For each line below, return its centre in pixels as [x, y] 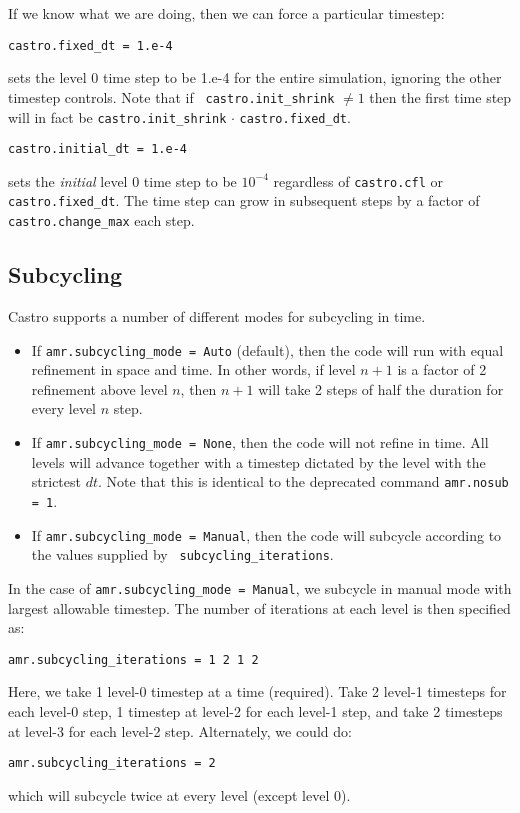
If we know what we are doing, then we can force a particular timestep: [226, 13]
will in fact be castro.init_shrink [117, 116]
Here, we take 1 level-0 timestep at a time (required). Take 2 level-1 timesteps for [257, 691]
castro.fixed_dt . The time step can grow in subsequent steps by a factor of [244, 200]
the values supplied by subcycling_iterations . [182, 554]
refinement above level [99, 388]
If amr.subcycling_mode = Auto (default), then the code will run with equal [267, 349]
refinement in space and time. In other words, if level [193, 369]
